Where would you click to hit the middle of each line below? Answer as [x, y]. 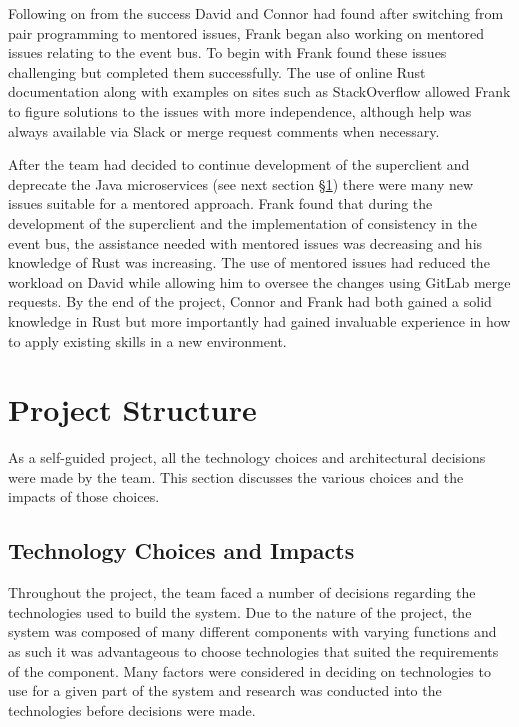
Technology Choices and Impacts [181, 550]
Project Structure [132, 409]
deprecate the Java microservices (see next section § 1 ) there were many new [241, 183]
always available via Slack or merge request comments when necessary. [224, 130]
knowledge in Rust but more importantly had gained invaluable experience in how [259, 320]
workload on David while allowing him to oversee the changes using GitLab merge [259, 281]
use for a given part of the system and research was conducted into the [225, 690]
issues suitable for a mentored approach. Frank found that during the [220, 203]
